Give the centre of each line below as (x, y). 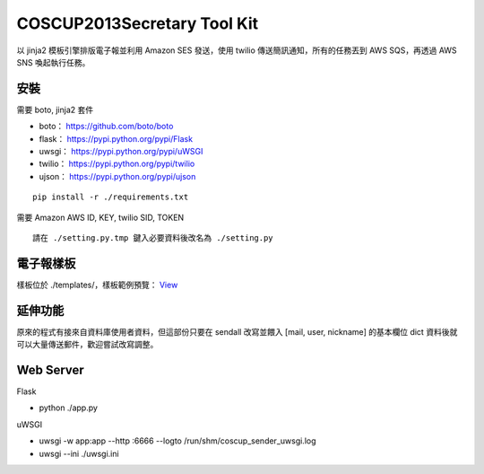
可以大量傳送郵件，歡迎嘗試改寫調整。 (87, 345)
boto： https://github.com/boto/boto (106, 127)
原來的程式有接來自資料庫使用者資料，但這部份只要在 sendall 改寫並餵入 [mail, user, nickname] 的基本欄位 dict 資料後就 (237, 331)
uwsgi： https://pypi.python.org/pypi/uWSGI (121, 152)
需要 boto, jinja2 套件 (55, 110)
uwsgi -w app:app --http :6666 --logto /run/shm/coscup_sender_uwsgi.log (178, 441)
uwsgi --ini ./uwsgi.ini (79, 453)
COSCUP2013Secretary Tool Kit (138, 23)
